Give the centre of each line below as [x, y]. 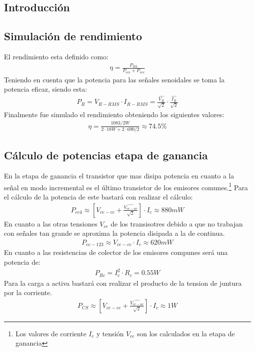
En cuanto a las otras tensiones [51, 223]
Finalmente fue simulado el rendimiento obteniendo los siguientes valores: [114, 114]
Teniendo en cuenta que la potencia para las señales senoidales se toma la [115, 79]
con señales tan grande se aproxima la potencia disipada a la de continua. [115, 233]
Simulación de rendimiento [73, 36]
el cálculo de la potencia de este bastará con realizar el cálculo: [98, 197]
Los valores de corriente [51, 333]
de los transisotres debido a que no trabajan [177, 223]
